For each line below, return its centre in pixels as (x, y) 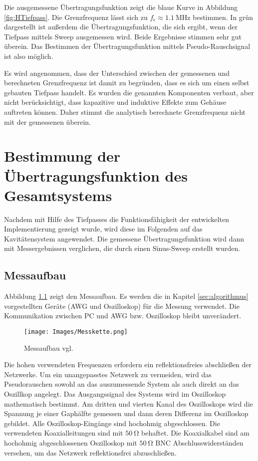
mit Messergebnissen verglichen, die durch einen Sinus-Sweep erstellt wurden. (122, 248)
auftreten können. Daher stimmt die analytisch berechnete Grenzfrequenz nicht (125, 112)
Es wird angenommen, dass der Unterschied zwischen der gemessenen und (117, 73)
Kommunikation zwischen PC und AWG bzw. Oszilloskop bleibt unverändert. (123, 316)
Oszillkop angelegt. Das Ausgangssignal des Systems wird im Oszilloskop (115, 394)
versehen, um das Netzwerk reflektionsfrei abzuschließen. (90, 452)
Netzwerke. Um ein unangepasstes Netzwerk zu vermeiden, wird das (108, 374)
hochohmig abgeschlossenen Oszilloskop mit (71, 442)
